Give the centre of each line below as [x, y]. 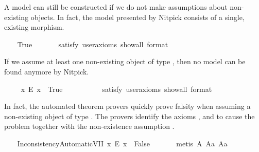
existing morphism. [34, 27]
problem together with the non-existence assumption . [89, 126]
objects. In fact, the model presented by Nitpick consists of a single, [137, 17]
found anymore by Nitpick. [47, 71]
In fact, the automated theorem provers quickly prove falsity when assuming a [127, 106]
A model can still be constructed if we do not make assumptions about [116, 7]
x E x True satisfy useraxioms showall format [116, 89]
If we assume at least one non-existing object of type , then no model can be [125, 61]
